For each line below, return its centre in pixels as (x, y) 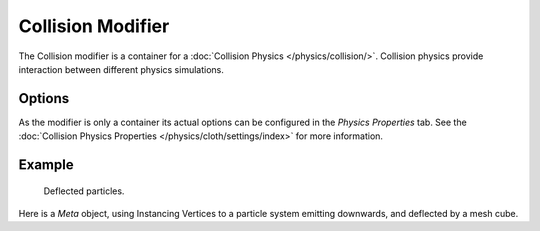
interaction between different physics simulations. (121, 69)
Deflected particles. (84, 191)
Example (46, 165)
